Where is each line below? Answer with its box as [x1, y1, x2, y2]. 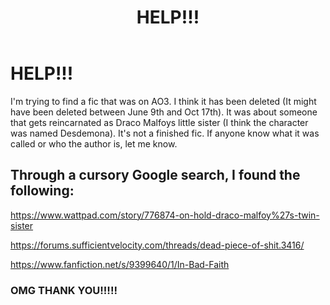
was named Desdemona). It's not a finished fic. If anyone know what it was [10, 127, 320, 139]
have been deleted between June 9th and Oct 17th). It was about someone [10, 106, 318, 118]
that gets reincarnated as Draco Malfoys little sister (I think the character [10, 116, 309, 128]
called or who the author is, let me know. [10, 137, 178, 150]
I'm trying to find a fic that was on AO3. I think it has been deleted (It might [10, 95, 317, 107]
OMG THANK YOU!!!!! [10, 283, 118, 297]
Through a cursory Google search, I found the [10, 167, 301, 184]
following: [10, 182, 75, 200]
